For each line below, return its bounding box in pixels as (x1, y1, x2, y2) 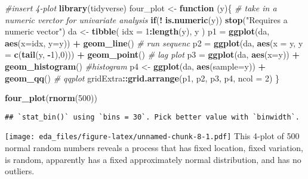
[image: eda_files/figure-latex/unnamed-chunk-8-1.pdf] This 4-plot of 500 (5, 130, 300, 142)
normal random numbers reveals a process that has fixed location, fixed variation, (5, 142, 303, 154)
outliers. (5, 165, 35, 177)
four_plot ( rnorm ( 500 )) (5, 92, 97, 104)
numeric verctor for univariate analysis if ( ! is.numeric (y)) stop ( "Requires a (5, 13, 288, 26)
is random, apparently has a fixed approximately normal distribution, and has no (5, 153, 301, 165)
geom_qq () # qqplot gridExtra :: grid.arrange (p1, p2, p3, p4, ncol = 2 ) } (5, 71, 280, 84)
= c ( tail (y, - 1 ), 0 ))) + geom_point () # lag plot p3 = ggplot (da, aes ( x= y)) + (5, 48, 300, 61)
